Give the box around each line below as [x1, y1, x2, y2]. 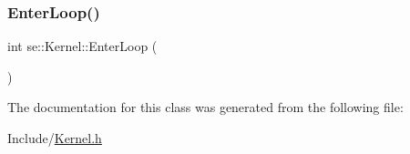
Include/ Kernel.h [7, 128, 102, 147]
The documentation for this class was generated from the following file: [7, 98, 404, 117]
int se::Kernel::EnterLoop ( [7, 36, 158, 56]
